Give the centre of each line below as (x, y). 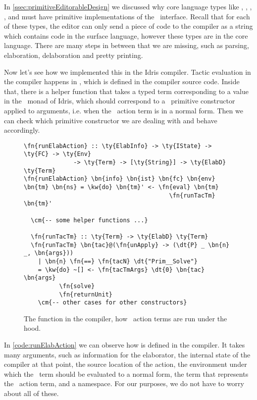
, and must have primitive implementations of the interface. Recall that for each (127, 16)
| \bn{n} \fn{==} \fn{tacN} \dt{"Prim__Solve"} (118, 261)
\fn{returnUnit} (86, 294)
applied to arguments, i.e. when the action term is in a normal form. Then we (124, 110)
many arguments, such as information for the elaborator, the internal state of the (127, 354)
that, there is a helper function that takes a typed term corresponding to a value (126, 91)
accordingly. (22, 130)
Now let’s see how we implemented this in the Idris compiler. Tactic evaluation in (128, 72)
